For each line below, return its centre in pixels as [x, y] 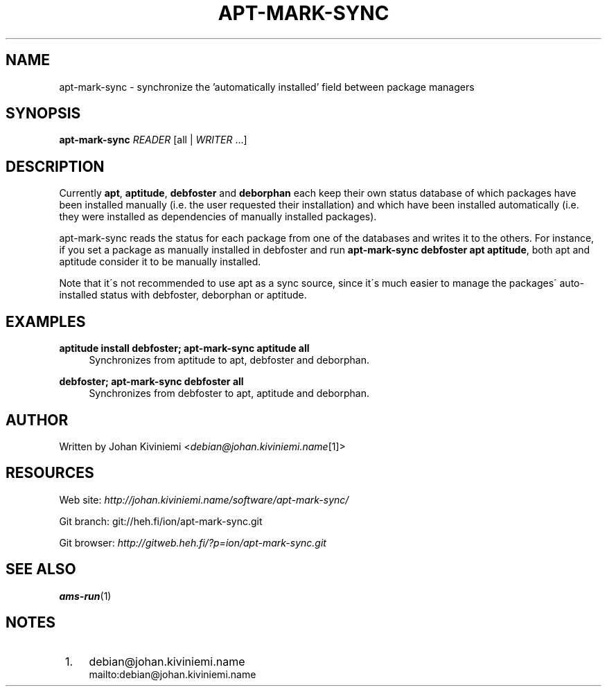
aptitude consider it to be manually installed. [160, 262]
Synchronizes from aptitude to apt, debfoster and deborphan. [229, 360]
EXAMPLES [46, 321]
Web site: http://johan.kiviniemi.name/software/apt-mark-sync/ [204, 499]
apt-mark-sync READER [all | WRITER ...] [153, 140]
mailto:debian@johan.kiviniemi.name [173, 674]
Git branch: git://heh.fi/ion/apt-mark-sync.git [161, 521]
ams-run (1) [85, 596]
